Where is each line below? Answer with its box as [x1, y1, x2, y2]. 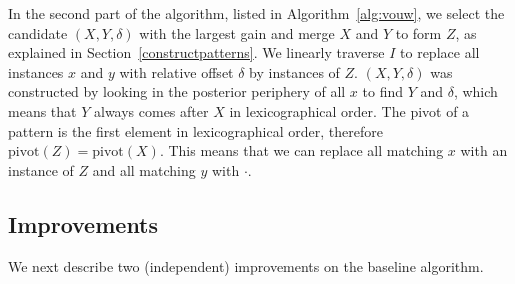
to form [395, 22, 442, 43]
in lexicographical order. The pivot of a [229, 100, 470, 121]
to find [362, 81, 403, 102]
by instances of [249, 61, 340, 82]
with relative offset [119, 61, 234, 82]
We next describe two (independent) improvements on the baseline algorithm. [8, 255, 484, 276]
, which [453, 81, 498, 102]
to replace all [400, 42, 480, 63]
